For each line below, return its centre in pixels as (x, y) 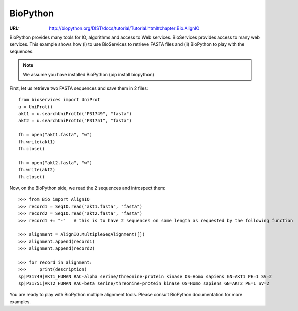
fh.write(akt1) (37, 142)
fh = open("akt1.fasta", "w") (55, 135)
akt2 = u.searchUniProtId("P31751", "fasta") (75, 121)
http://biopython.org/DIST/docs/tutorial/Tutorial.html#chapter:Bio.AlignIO (124, 28)
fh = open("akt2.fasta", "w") (55, 163)
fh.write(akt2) (37, 170)
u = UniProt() (35, 107)
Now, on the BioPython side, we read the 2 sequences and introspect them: (87, 188)
